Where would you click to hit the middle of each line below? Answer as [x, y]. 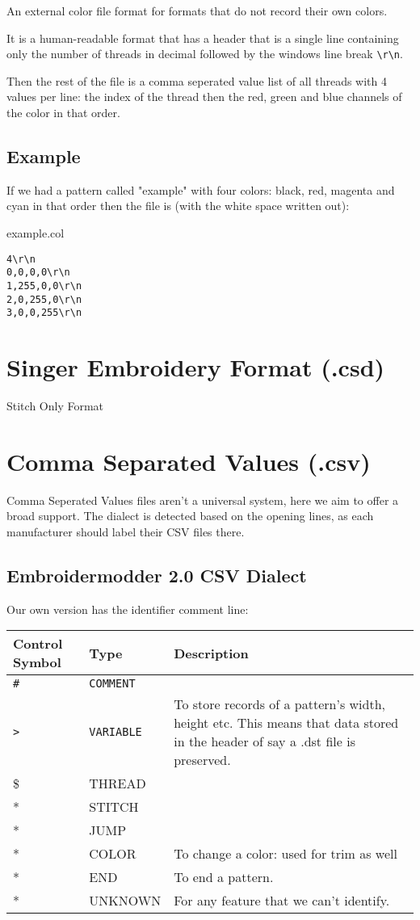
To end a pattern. [224, 877]
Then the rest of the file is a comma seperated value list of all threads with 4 [197, 80]
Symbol [37, 662]
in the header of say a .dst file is [265, 741]
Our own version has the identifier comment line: [128, 609]
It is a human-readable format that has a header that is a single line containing [203, 38]
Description [211, 653]
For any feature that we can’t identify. [282, 901]
